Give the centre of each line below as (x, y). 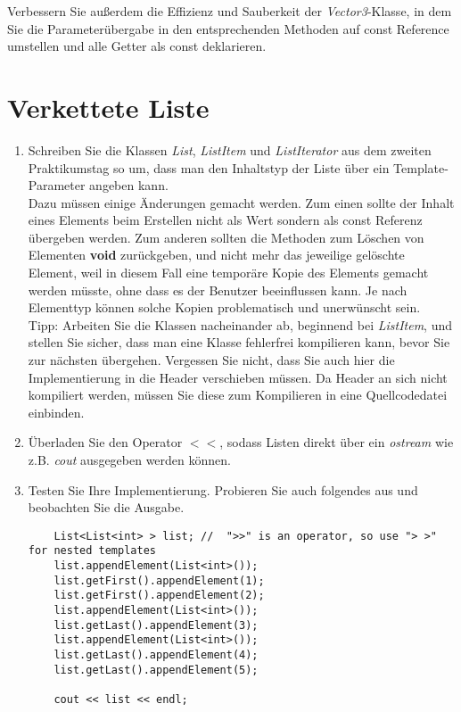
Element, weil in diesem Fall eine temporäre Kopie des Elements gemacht (228, 273)
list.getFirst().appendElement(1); (159, 580)
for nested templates (92, 551)
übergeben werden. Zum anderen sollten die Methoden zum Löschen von (226, 237)
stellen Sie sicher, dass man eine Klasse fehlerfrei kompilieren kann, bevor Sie (239, 342)
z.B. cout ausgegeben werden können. (129, 459)
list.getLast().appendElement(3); (156, 625)
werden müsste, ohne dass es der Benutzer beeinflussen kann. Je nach (218, 290)
